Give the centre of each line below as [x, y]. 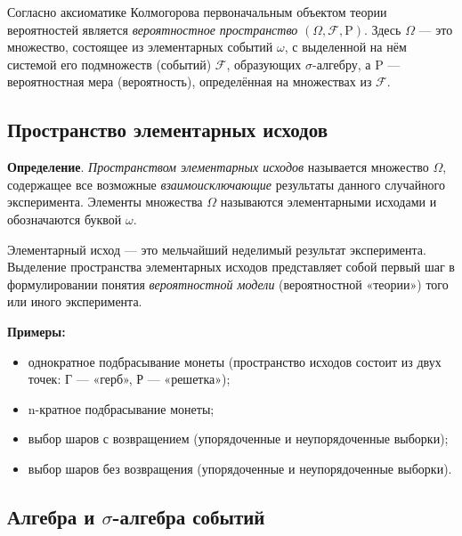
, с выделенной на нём [345, 47]
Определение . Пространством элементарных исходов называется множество [218, 167]
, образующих [264, 64]
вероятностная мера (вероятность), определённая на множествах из [190, 81]
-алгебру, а [342, 64]
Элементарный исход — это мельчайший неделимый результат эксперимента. [217, 249]
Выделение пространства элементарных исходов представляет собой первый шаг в [231, 267]
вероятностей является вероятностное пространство [153, 29]
